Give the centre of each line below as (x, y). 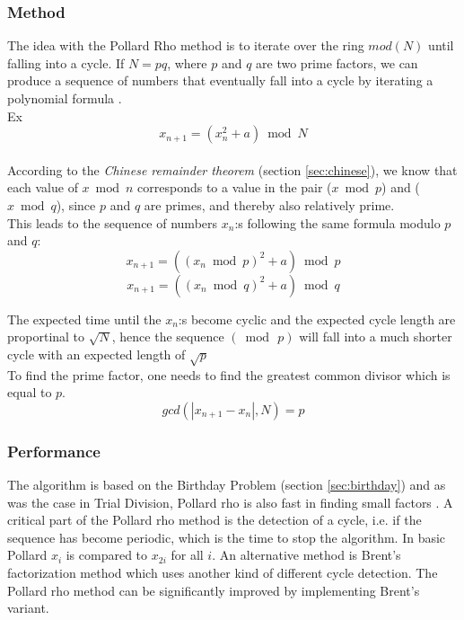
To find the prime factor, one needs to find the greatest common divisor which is (229, 374)
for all (187, 555)
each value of (43, 187)
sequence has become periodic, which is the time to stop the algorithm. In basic (227, 537)
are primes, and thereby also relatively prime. (269, 204)
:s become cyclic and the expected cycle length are (317, 319)
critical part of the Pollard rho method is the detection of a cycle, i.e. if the (214, 520)
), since (76, 204)
